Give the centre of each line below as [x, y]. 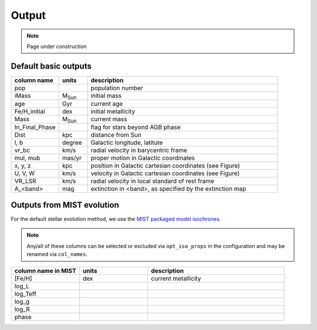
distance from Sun [116, 135]
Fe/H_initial [30, 111]
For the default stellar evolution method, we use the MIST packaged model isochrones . [116, 219]
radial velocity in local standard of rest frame [152, 181]
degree [72, 142]
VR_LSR [25, 181]
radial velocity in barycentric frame [139, 150]
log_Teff [26, 294]
